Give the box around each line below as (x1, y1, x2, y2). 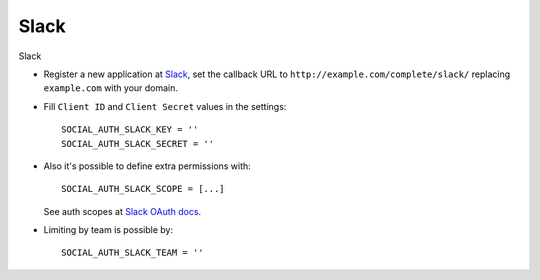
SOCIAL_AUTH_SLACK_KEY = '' (61, 124, 199, 135)
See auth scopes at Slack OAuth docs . (43, 205, 202, 217)
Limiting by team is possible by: (43, 224, 174, 236)
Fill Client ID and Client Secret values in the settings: (43, 100, 287, 112)
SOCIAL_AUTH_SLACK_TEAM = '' (61, 247, 204, 259)
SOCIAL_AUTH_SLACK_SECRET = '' (61, 138, 215, 149)
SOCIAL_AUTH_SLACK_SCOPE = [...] (61, 183, 225, 195)
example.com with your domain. (43, 82, 179, 94)
